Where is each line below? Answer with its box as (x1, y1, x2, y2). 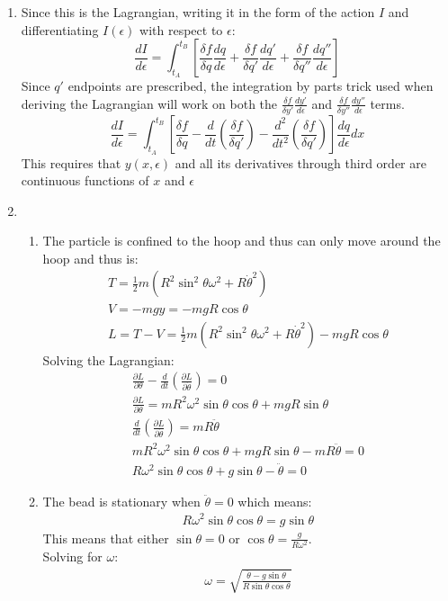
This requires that (21, 153, 121, 172)
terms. (370, 94, 405, 112)
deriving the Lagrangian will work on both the (21, 94, 278, 112)
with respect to (139, 20, 223, 39)
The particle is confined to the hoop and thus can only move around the (42, 231, 441, 250)
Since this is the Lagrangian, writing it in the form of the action (21, 3, 375, 21)
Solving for (42, 547, 103, 566)
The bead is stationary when (42, 491, 201, 510)
